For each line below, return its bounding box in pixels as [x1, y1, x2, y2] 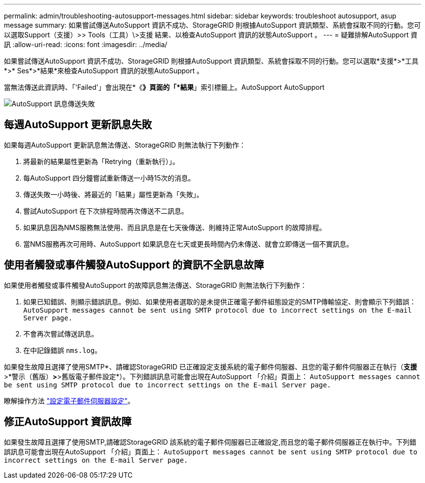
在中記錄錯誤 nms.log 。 [23, 346, 101, 354]
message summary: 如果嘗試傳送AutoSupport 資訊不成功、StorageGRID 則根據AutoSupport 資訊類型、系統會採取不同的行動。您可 [4, 21, 421, 29]
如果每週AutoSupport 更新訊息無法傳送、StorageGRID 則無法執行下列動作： [4, 140, 246, 149]
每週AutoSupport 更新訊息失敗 [4, 118, 152, 131]
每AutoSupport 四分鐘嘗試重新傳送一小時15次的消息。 [23, 173, 195, 182]
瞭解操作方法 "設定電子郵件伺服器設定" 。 [4, 396, 134, 405]
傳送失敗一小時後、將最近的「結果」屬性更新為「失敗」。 [23, 190, 203, 199]
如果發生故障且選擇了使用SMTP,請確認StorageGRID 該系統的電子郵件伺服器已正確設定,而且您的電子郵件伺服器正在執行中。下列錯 [4, 437, 417, 446]
